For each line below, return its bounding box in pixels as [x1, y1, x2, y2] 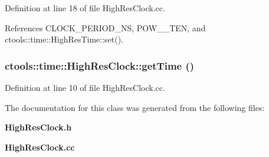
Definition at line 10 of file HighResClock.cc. [5, 81, 165, 93]
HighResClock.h [5, 121, 72, 133]
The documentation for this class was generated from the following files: [5, 101, 265, 113]
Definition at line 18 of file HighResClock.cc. [5, 2, 165, 14]
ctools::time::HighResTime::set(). [5, 33, 124, 45]
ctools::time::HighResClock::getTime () [5, 58, 195, 73]
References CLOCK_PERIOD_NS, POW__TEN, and [5, 21, 206, 34]
